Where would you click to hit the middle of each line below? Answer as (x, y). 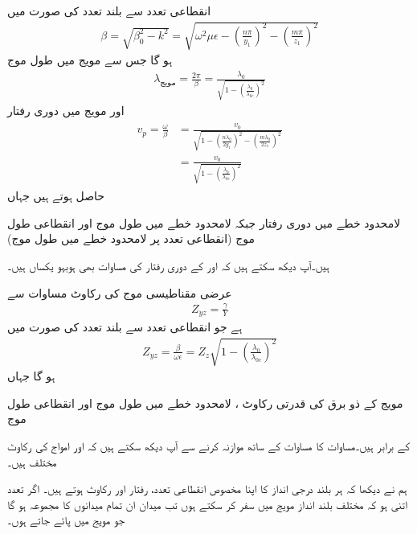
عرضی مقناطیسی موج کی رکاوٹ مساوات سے (120, 292)
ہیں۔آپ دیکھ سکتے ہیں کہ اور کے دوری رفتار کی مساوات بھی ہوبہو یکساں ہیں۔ (168, 266)
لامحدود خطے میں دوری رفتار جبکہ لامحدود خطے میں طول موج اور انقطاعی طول (204, 222)
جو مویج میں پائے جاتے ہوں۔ (66, 520)
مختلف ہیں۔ (32, 461)
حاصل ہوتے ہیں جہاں (56, 196)
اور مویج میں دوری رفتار (66, 110)
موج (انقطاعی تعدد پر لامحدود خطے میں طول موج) (131, 238)
